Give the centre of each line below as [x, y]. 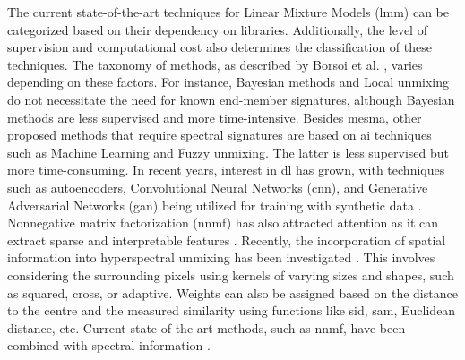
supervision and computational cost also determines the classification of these [220, 47]
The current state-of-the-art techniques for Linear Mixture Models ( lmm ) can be [228, 12]
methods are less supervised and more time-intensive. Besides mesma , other [215, 117]
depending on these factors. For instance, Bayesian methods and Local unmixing [228, 82]
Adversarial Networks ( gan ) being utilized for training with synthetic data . [215, 205]
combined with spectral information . [109, 345]
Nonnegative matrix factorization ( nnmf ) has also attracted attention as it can [223, 223]
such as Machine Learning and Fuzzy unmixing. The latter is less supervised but [228, 152]
